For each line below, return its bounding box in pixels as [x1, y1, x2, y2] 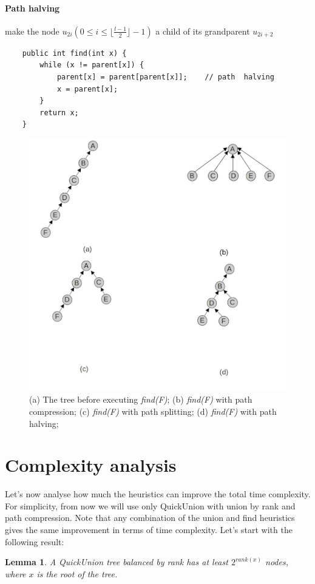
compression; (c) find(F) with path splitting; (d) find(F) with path [29, 404, 277, 417]
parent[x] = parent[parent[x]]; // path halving [56, 72, 274, 81]
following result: [5, 535, 64, 548]
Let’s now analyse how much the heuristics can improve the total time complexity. [5, 488, 311, 500]
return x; [39, 108, 79, 117]
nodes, [265, 555, 288, 568]
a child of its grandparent [155, 24, 250, 37]
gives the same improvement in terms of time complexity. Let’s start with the [5, 523, 293, 536]
